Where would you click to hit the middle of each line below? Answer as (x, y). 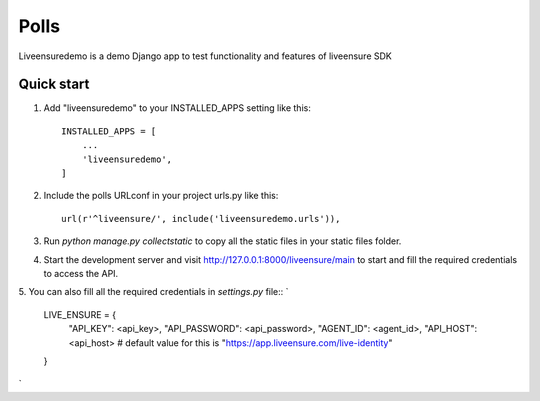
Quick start (54, 84)
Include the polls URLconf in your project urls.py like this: (161, 196)
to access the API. (81, 273)
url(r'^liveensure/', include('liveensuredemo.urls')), (201, 218)
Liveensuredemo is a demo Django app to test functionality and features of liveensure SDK (205, 56)
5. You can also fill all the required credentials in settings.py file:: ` (153, 292)
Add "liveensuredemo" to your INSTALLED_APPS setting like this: (177, 108)
